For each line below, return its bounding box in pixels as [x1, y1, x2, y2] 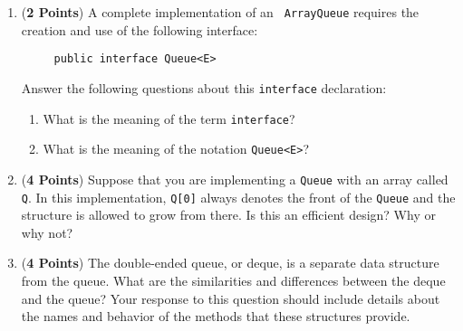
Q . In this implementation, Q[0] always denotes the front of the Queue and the [21, 187, 456, 206]
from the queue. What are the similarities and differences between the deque [21, 270, 446, 289]
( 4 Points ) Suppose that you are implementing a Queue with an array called [21, 169, 449, 188]
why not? [21, 222, 73, 241]
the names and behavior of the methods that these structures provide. [21, 307, 410, 326]
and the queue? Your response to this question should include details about [21, 288, 440, 307]
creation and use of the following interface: [21, 20, 258, 39]
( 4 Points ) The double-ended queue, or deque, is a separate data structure [21, 253, 439, 272]
